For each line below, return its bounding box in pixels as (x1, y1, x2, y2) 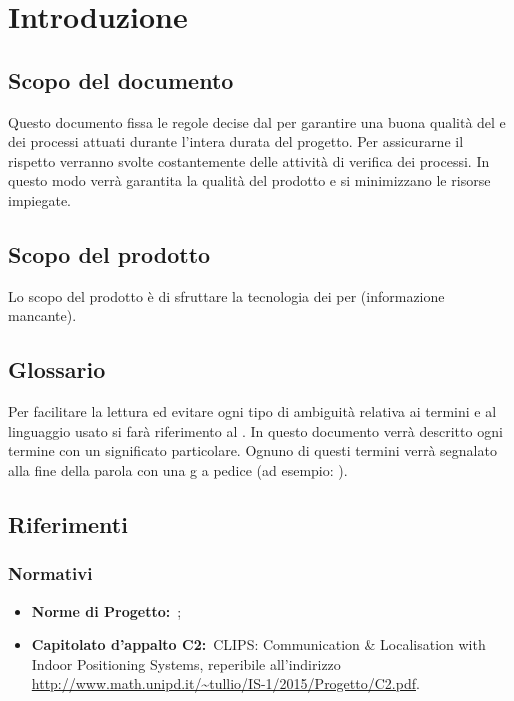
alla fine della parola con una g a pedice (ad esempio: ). (8, 459, 348, 480)
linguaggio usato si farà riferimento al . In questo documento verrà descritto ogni (8, 420, 503, 441)
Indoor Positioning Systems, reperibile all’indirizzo (31, 653, 341, 674)
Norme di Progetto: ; (31, 600, 182, 621)
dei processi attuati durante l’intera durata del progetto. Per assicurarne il (8, 131, 464, 152)
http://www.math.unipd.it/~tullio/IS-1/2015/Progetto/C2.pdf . (31, 673, 420, 694)
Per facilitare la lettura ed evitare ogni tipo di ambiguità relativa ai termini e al (8, 401, 497, 422)
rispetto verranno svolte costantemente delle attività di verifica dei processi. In (8, 150, 490, 171)
